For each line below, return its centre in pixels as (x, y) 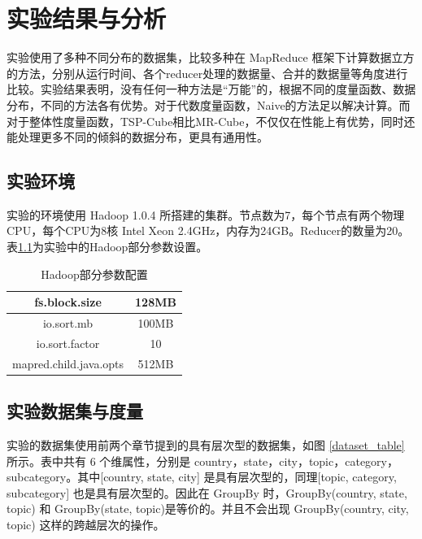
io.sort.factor (68, 343)
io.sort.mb (68, 323)
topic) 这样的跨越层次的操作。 (86, 525)
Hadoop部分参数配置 (94, 274)
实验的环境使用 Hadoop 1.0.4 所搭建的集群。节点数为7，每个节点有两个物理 (206, 214)
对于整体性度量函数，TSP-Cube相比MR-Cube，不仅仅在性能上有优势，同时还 (211, 121)
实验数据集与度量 (75, 411)
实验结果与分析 (87, 18)
